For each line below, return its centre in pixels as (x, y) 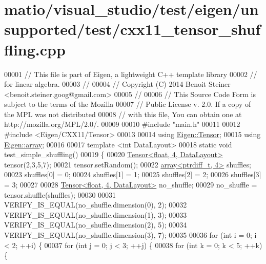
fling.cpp (35, 49)
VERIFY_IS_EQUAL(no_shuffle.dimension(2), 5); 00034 (96, 225)
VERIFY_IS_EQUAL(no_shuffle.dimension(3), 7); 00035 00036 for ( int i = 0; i (130, 235)
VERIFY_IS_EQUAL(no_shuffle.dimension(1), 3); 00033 (96, 214)
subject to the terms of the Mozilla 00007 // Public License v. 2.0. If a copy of (128, 104)
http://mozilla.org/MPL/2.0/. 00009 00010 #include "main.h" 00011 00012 (122, 124)
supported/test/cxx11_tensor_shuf (132, 29)
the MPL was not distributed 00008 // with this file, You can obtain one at (123, 114)
